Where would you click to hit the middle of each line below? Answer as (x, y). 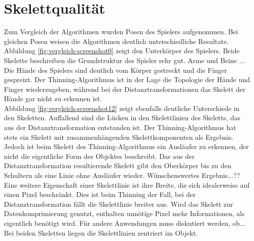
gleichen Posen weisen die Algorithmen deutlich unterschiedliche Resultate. (116, 41)
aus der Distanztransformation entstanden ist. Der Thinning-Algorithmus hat (120, 127)
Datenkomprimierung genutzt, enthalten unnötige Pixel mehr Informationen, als (124, 213)
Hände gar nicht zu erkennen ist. (53, 99)
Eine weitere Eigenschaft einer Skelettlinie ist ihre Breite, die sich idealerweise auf (127, 185)
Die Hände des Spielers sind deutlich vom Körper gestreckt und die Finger (116, 70)
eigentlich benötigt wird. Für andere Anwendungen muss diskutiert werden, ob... (125, 223)
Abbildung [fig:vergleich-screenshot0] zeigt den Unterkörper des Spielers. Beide (122, 51)
